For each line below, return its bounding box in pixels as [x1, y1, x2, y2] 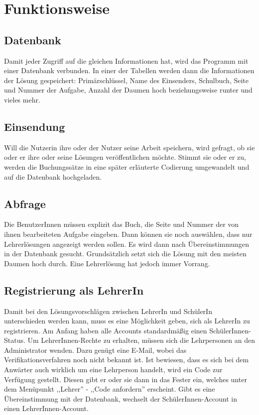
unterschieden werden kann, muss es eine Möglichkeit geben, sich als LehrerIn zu [4, 315, 250, 326]
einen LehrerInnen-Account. [4, 403, 89, 414]
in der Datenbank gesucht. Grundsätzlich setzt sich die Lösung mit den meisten [4, 248, 247, 259]
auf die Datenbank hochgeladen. [4, 171, 102, 182]
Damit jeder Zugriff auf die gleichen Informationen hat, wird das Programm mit [4, 55, 249, 66]
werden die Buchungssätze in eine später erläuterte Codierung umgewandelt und [4, 161, 250, 172]
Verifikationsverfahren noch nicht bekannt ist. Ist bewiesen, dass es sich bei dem [4, 354, 249, 365]
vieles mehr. [4, 94, 40, 104]
